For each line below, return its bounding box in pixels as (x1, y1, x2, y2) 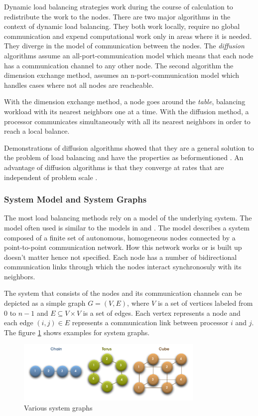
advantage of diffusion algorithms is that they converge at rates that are (4, 162, 224, 172)
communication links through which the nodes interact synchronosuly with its (4, 261, 242, 272)
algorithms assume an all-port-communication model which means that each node (4, 50, 254, 60)
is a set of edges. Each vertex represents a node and (83, 307, 241, 318)
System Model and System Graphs (4, 193, 147, 206)
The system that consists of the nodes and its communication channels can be (4, 288, 242, 298)
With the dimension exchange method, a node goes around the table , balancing (4, 96, 246, 107)
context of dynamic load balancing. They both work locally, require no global (4, 21, 240, 31)
